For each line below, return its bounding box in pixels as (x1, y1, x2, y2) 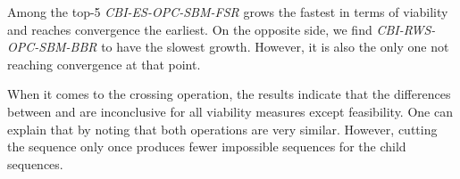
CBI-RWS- (376, 20, 436, 38)
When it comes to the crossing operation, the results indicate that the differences (7, 85, 451, 103)
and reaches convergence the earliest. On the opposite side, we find (7, 20, 372, 38)
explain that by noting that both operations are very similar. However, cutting (7, 119, 438, 138)
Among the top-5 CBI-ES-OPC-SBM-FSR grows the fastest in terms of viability (7, 3, 448, 20)
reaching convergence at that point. (7, 54, 201, 73)
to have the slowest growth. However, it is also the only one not (101, 37, 449, 56)
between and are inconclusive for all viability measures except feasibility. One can (7, 102, 453, 120)
